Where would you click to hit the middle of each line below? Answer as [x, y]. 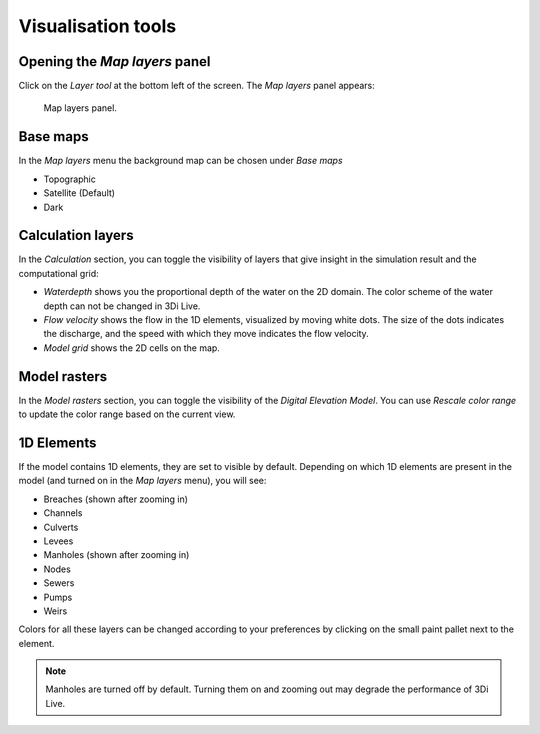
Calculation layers [76, 235]
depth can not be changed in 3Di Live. [122, 306]
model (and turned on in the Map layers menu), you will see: [142, 481]
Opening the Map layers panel [114, 61]
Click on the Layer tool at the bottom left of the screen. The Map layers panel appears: [196, 86]
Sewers [59, 583]
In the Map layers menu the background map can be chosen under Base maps [181, 161]
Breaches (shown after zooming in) [116, 499]
